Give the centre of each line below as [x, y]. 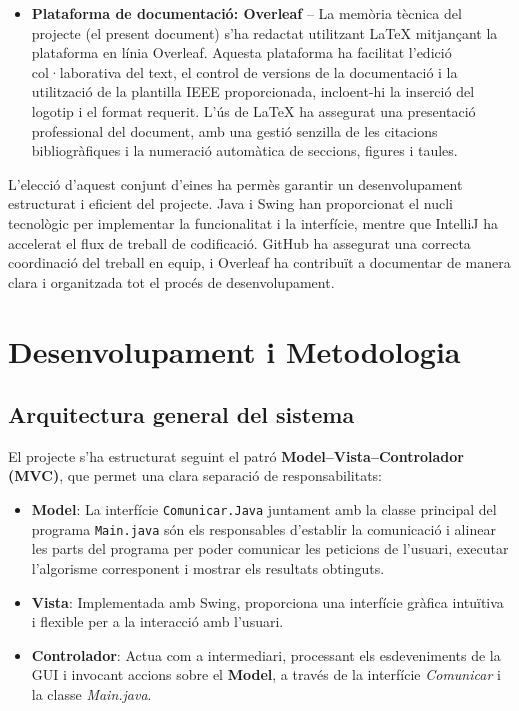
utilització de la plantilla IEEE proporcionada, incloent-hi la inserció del [253, 91]
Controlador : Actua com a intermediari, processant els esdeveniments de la [266, 654]
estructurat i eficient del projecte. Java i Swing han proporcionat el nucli [230, 203]
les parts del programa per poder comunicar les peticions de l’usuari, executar [270, 548]
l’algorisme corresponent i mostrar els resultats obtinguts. [208, 567]
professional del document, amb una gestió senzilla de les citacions [234, 130]
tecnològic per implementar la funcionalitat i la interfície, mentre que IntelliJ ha [253, 222]
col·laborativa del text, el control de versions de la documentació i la [244, 71]
